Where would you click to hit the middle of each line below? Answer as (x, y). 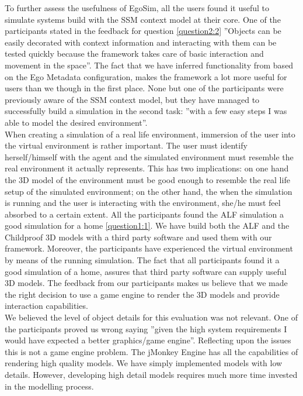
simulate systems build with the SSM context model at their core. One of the (143, 19)
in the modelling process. (49, 386)
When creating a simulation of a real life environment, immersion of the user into (150, 134)
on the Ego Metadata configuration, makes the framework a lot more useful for (146, 76)
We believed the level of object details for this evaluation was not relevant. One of (151, 317)
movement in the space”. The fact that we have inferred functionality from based (149, 65)
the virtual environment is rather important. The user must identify (126, 145)
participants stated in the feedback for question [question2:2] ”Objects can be (143, 31)
